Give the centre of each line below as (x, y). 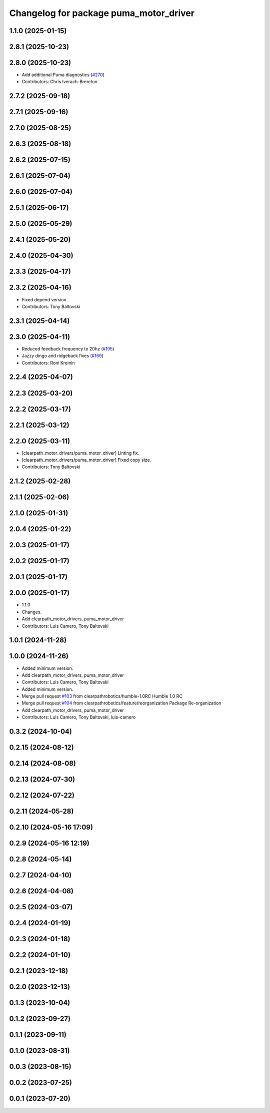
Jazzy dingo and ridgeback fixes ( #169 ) (62, 356)
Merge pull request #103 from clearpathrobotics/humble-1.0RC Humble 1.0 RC (102, 696)
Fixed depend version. (45, 299)
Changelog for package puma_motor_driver (102, 13)
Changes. (32, 612)
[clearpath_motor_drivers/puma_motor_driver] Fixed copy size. (86, 460)
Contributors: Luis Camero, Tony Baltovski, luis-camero (79, 717)
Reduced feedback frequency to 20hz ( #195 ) (68, 348)
